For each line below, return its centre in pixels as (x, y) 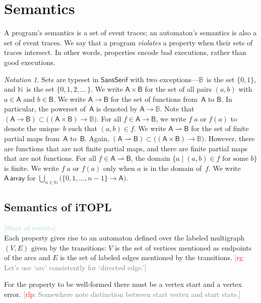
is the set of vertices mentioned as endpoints (183, 247)
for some (235, 159)
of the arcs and (27, 257)
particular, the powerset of (45, 109)
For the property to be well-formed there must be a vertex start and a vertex (123, 284)
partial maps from (32, 138)
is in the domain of (173, 168)
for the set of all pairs (178, 89)
